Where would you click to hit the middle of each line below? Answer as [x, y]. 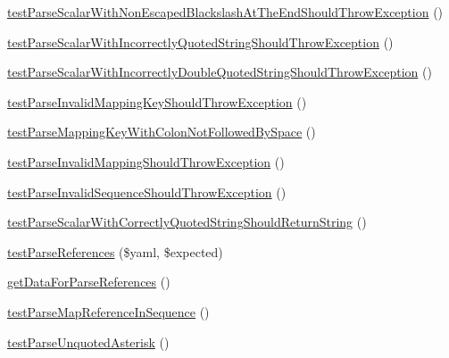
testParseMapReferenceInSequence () [108, 311]
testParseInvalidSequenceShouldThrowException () [147, 191]
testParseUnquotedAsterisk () [88, 341]
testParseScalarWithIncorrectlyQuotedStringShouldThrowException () [200, 42]
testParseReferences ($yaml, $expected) [115, 251]
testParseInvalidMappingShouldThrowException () [146, 161]
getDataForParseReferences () [89, 282]
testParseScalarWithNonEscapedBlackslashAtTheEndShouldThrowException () [225, 12]
